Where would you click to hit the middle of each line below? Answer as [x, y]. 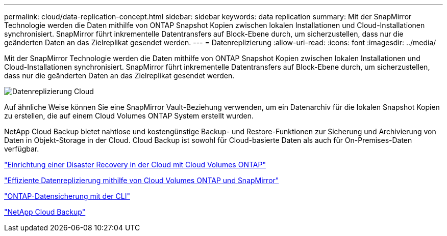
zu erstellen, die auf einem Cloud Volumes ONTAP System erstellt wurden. [129, 116]
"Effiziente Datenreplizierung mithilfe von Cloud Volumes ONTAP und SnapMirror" [142, 180]
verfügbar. [22, 149]
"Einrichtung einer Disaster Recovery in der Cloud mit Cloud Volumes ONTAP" [135, 165]
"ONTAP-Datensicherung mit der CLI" [67, 196]
